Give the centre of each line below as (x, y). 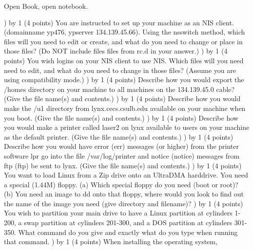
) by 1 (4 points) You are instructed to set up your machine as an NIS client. (119, 22)
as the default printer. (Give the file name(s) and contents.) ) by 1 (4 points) (119, 136)
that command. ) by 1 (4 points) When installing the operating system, (111, 241)
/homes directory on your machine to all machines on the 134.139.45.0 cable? (119, 89)
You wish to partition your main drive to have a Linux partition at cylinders (118, 213)
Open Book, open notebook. (46, 6)
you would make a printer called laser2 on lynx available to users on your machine (127, 127)
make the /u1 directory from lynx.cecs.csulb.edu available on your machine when (125, 108)
